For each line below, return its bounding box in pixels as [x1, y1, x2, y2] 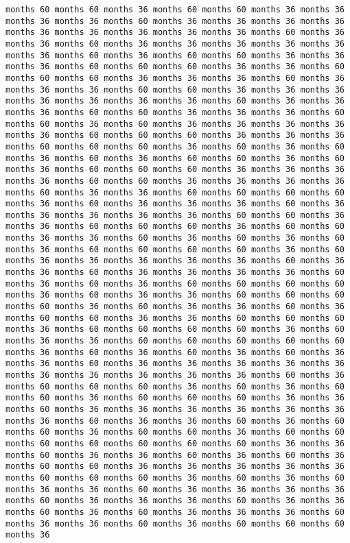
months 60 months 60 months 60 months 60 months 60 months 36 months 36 [5, 438, 345, 448]
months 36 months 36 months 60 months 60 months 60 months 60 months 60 [5, 336, 345, 346]
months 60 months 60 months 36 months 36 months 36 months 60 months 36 [5, 73, 345, 83]
